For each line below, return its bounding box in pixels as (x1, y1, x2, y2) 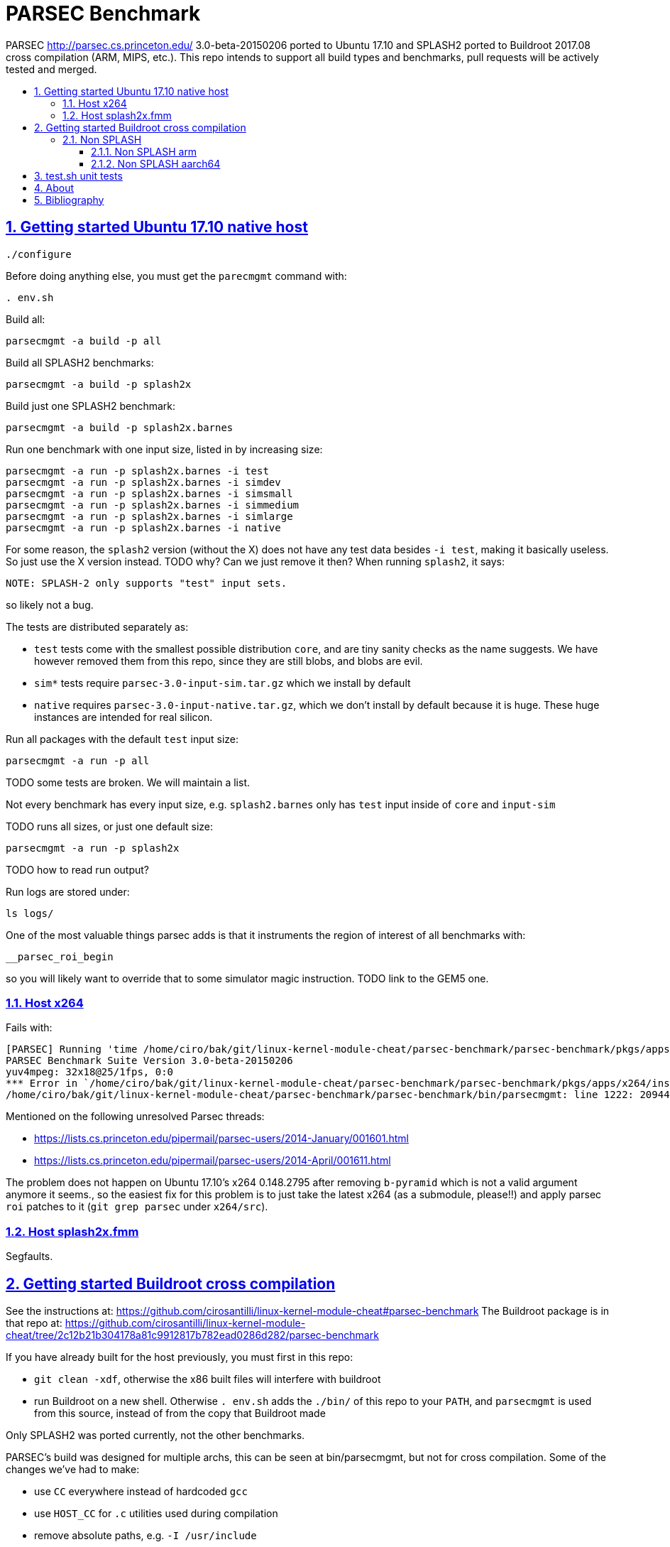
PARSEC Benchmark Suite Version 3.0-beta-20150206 (6, 1055, 293, 1067)
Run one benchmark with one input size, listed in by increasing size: (6, 443, 323, 455)
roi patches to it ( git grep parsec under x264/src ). (6, 1200, 268, 1213)
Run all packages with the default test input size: (6, 732, 239, 745)
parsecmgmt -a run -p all (6, 754, 150, 766)
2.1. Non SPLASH (62, 133, 142, 146)
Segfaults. (6, 1250, 53, 1263)
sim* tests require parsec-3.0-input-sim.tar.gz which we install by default (34, 676, 411, 689)
